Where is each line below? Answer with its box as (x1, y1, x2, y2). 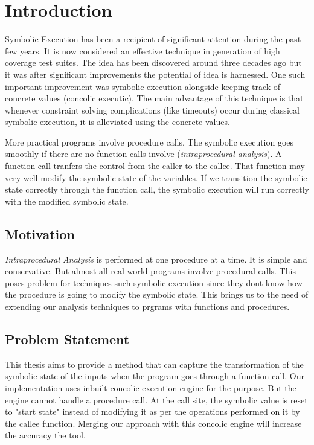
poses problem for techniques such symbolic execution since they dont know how (5, 276, 303, 289)
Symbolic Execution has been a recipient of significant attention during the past (5, 33, 301, 45)
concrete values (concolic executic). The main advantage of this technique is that (5, 92, 304, 104)
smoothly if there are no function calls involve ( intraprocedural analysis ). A (5, 147, 282, 160)
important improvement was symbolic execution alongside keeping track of (5, 80, 281, 92)
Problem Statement (5, 330, 130, 348)
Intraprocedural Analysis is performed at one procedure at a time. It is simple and (5, 252, 307, 265)
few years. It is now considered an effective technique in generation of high (5, 44, 280, 57)
